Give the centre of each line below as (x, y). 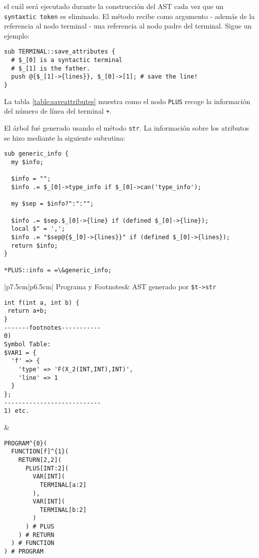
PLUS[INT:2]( (47, 468)
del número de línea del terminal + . (58, 111)
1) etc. (17, 411)
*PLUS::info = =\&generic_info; (58, 270)
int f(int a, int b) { (42, 303)
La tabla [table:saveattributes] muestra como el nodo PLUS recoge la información (127, 101)
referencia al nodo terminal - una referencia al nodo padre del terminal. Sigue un (128, 26)
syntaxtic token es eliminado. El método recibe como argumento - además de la (129, 16)
